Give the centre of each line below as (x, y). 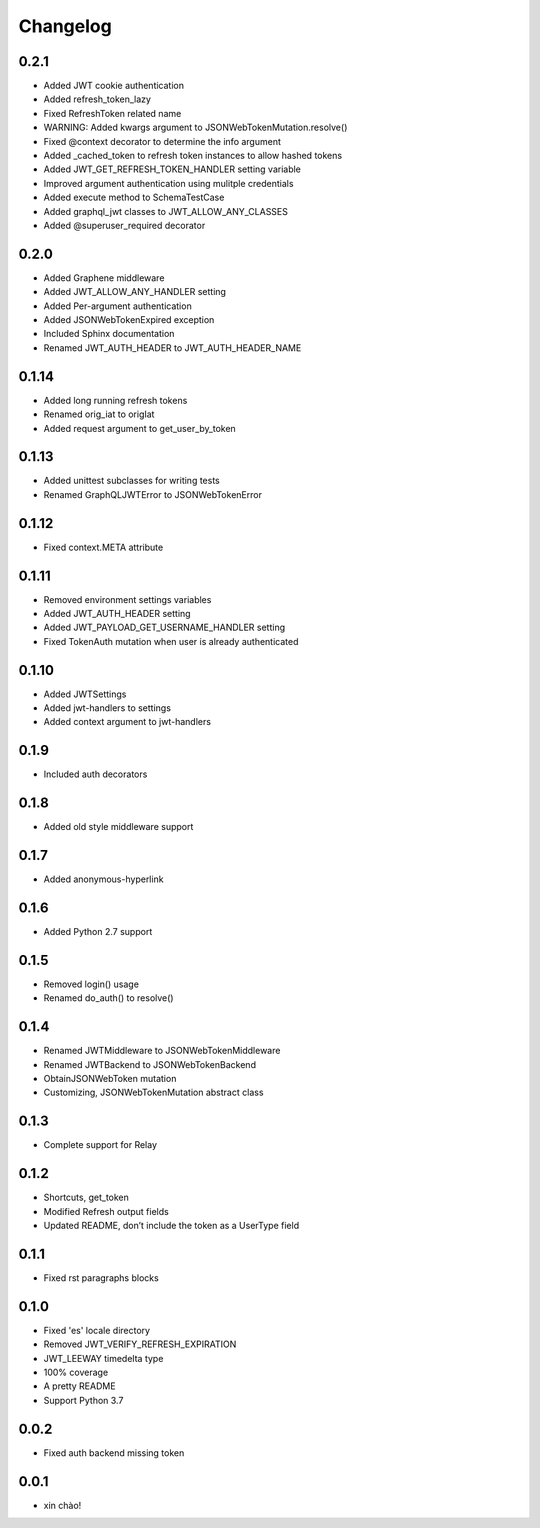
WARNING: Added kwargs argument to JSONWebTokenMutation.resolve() (195, 127)
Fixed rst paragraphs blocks (101, 1277)
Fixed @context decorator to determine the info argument (162, 141)
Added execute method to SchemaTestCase (134, 197)
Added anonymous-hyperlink (103, 879)
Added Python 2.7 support (98, 932)
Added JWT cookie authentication (114, 86)
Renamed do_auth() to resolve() (108, 998)
